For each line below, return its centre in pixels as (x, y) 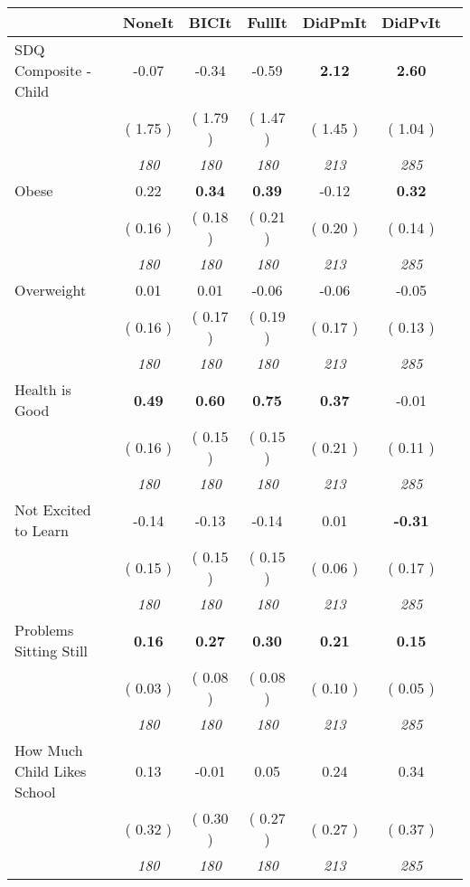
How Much (49, 750)
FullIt (267, 22)
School (35, 792)
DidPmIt (335, 22)
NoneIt (149, 22)
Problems (44, 630)
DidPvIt (411, 22)
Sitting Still (51, 651)
